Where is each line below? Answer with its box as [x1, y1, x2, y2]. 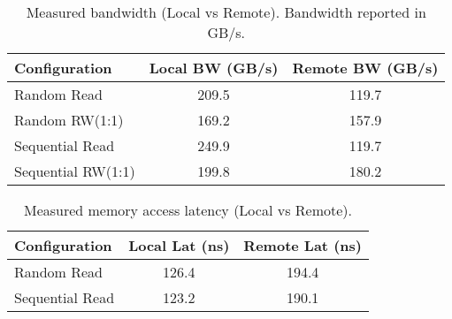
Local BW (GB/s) [149, 57, 279, 78]
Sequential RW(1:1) [14, 161, 135, 181]
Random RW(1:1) [14, 110, 124, 130]
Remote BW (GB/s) [292, 57, 439, 78]
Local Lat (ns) [128, 235, 230, 255]
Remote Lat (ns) [243, 235, 362, 255]
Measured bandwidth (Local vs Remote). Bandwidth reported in [26, 2, 426, 22]
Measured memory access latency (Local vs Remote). [23, 200, 352, 220]
